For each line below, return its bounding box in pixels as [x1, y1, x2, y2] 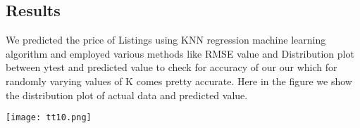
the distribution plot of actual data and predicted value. [6, 87, 248, 102]
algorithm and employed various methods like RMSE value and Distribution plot [6, 46, 354, 60]
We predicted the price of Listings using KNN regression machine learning [6, 32, 326, 47]
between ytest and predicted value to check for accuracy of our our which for [6, 60, 337, 75]
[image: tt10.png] [6, 113, 92, 123]
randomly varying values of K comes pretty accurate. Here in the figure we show [6, 73, 352, 88]
